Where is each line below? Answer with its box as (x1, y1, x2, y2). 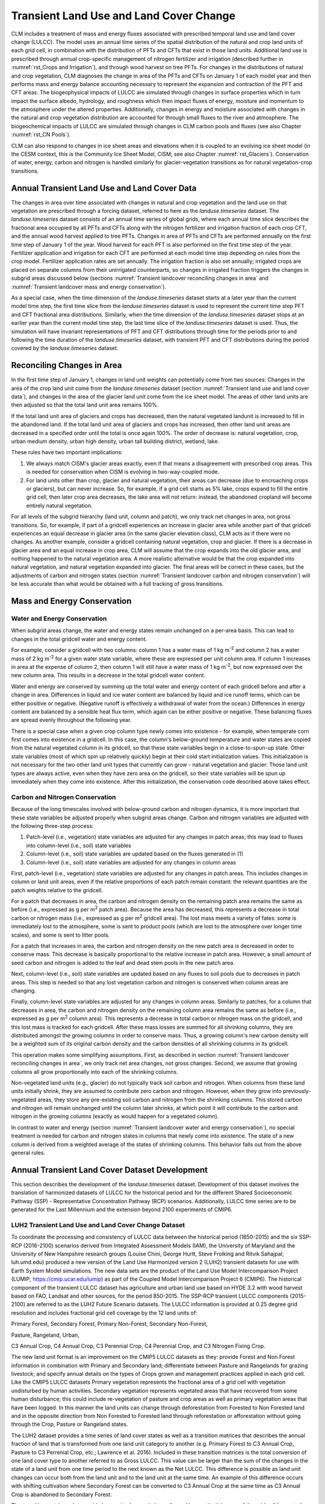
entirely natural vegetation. (26, 502, 93, 509)
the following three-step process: (11, 822, 94, 830)
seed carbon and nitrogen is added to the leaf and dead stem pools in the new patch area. (11, 959, 235, 966)
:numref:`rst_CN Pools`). (11, 131, 71, 138)
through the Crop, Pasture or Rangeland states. (11, 1420, 129, 1428)
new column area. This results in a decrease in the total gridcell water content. (11, 671, 206, 679)
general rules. (11, 1149, 46, 1156)
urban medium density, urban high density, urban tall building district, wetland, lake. (11, 437, 220, 445)
